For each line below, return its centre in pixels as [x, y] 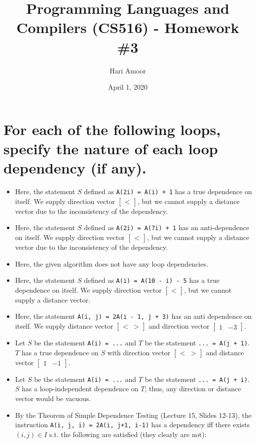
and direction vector [179, 326]
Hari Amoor [128, 70]
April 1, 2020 [128, 87]
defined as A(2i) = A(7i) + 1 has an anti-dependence [167, 227]
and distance [225, 352]
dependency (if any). [75, 168]
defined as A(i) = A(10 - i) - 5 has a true [152, 280]
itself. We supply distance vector [64, 326]
